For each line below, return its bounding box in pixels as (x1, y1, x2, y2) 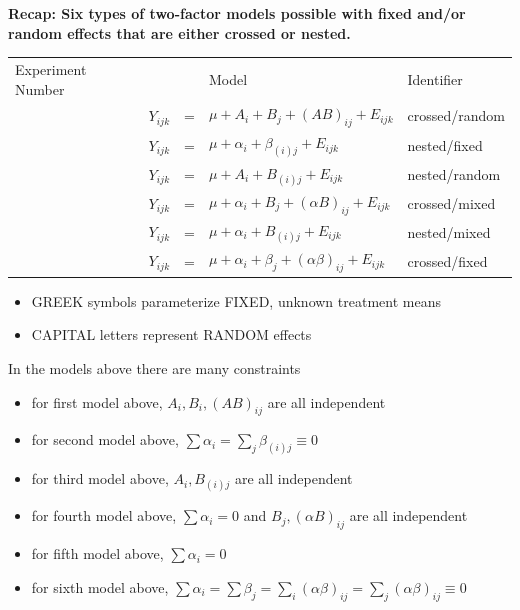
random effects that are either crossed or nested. (8, 22, 351, 43)
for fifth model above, (31, 543, 164, 564)
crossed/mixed (407, 193, 496, 214)
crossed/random (407, 105, 505, 126)
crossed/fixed (407, 250, 488, 271)
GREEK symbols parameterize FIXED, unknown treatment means (31, 290, 441, 311)
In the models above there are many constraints (8, 357, 301, 378)
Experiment (15, 58, 87, 79)
